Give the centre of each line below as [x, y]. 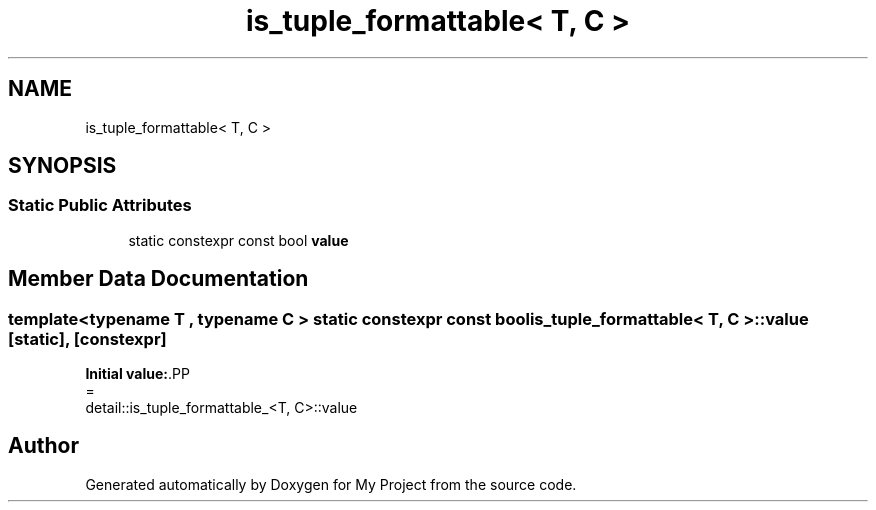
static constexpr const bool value [238, 240]
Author [43, 446]
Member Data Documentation [158, 279]
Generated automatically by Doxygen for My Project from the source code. [331, 484]
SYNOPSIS [62, 166]
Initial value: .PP [137, 374]
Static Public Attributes [100, 205]
